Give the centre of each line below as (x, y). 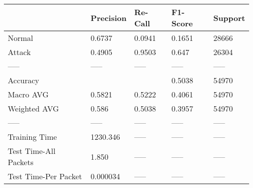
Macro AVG (28, 94)
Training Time (32, 137)
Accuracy (24, 80)
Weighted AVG (34, 108)
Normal (21, 38)
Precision (108, 18)
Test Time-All (32, 151)
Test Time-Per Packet (45, 176)
